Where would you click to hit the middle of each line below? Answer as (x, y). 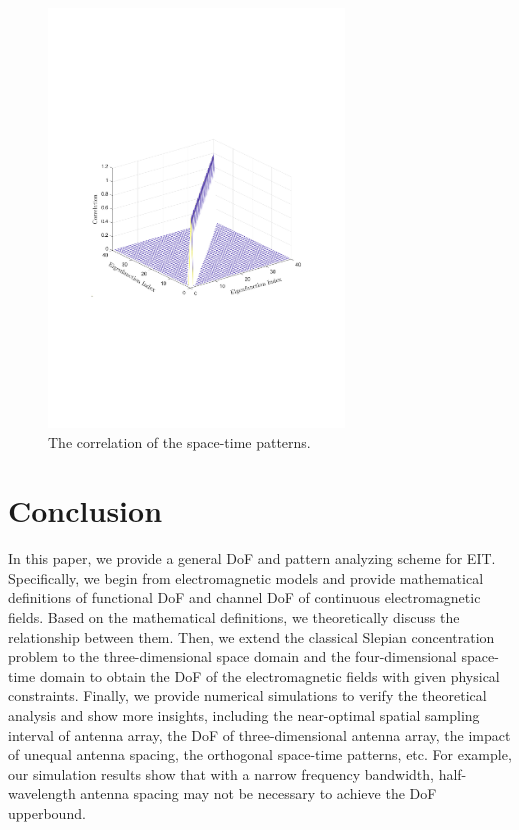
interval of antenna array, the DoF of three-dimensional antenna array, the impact (259, 734)
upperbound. (47, 812)
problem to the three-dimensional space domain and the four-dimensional (232, 656)
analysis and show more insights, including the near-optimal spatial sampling (244, 715)
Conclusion (85, 510)
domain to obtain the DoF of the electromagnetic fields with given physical (269, 675)
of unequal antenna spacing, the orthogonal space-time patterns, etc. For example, (260, 754)
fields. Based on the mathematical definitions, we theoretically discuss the (234, 617)
